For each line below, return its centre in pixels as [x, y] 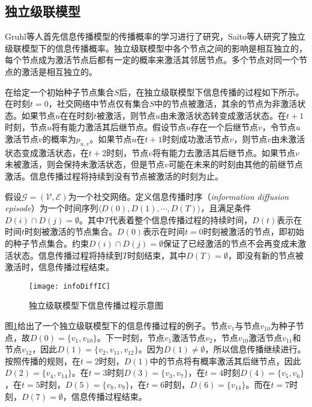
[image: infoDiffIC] [70, 286]
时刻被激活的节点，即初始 [253, 231]
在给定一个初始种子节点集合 [59, 92]
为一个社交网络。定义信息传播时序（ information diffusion [178, 196]
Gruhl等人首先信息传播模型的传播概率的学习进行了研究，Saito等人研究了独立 [155, 36]
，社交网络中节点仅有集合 [99, 104]
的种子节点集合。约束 [47, 243]
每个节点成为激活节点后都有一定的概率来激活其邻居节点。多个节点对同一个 [152, 60]
